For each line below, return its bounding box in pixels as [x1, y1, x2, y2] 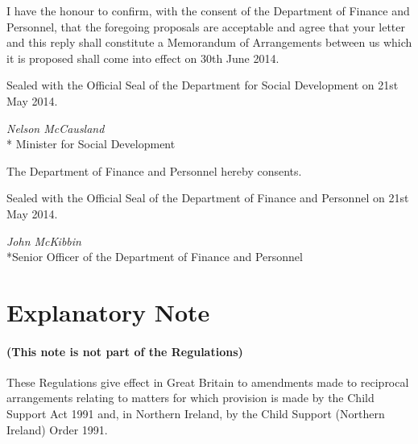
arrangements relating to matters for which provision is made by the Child [6, 389, 375, 406]
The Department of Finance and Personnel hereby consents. [6, 162, 302, 179]
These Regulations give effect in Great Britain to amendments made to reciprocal [6, 373, 409, 390]
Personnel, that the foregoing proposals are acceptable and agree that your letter [6, 18, 405, 35]
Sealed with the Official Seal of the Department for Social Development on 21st [6, 77, 399, 93]
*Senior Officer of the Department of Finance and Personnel [6, 248, 303, 265]
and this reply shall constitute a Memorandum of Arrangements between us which [6, 34, 412, 51]
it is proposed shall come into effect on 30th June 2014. [6, 49, 279, 66]
